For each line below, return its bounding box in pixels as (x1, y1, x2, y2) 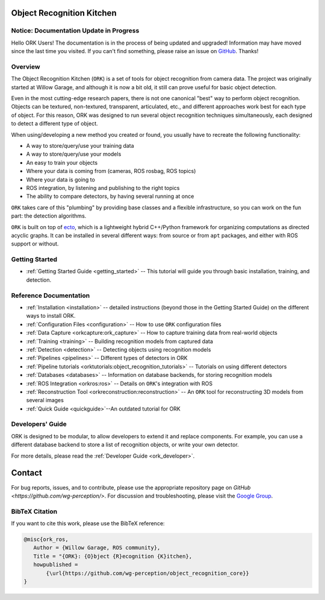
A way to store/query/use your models (26, 151, 122, 158)
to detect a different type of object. (11, 120, 98, 127)
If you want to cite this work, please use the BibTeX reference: (11, 520, 165, 527)
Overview (11, 62, 40, 71)
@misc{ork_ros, (23, 536, 69, 543)
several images (26, 397, 64, 404)
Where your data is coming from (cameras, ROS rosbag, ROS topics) (26, 168, 196, 175)
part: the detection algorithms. (11, 212, 87, 219)
